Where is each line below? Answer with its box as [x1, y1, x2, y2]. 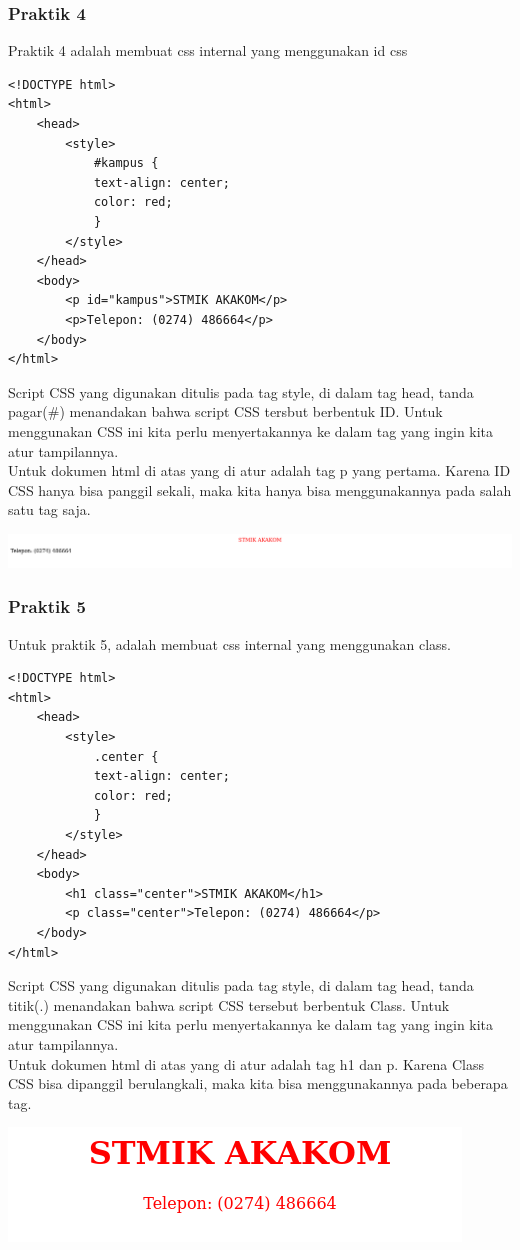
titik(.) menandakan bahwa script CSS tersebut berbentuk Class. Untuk [8, 994, 450, 1015]
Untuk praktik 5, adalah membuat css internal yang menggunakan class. [8, 633, 451, 654]
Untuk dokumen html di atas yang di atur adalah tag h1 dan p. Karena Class [8, 1053, 484, 1074]
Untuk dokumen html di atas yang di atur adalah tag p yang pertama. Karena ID [8, 460, 511, 481]
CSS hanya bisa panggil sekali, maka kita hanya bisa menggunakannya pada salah [8, 479, 512, 500]
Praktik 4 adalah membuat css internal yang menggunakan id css [8, 40, 408, 61]
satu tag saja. [8, 499, 91, 520]
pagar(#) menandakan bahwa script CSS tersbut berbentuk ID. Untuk [8, 401, 443, 422]
